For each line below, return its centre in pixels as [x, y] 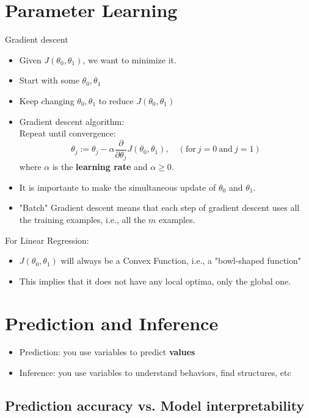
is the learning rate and [100, 167]
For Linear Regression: [47, 240]
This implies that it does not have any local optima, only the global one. [155, 281]
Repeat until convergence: [67, 133]
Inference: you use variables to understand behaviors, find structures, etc [155, 373]
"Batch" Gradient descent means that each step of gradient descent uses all [159, 207]
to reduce [116, 100]
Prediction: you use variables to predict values [107, 352]
